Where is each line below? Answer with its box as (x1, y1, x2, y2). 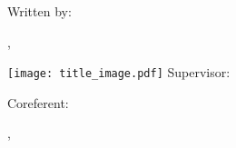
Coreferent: (7, 93, 69, 112)
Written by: (7, 2, 72, 20)
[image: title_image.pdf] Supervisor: (7, 63, 231, 82)
